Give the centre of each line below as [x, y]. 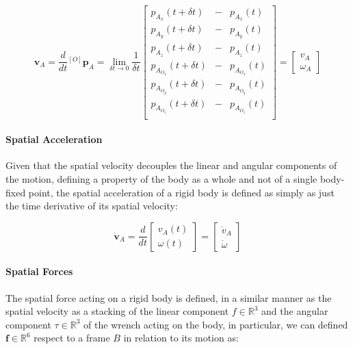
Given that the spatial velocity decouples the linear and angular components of [171, 165]
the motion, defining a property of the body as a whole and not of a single [161, 178]
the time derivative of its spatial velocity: [92, 206]
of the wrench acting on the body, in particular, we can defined [216, 324]
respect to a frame [72, 338]
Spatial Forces [39, 271]
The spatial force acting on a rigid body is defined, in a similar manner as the [169, 297]
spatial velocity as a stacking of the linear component [117, 311]
